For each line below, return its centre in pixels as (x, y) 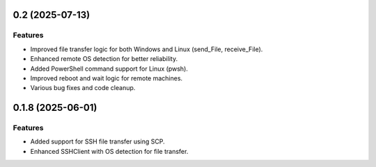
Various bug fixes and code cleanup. (83, 88)
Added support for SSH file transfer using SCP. (97, 141)
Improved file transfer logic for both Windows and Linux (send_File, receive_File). (147, 49)
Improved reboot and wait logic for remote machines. (107, 78)
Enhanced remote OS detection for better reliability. (104, 59)
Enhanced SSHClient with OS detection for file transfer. (109, 151)
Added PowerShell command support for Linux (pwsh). (109, 69)
